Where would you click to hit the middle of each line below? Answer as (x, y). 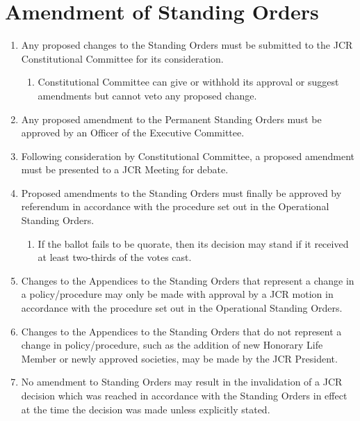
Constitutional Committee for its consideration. (122, 58)
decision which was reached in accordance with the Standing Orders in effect (184, 395)
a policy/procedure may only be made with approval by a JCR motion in (177, 294)
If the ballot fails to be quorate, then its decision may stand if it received (193, 243)
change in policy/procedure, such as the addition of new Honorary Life (172, 345)
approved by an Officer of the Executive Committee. (133, 133)
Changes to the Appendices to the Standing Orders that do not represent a (181, 331)
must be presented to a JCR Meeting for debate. (125, 169)
